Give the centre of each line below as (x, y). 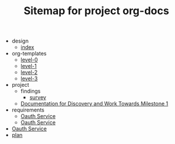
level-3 (29, 78)
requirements (28, 110)
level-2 (29, 73)
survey (38, 97)
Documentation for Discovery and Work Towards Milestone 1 (94, 104)
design (20, 41)
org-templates (29, 54)
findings (30, 91)
